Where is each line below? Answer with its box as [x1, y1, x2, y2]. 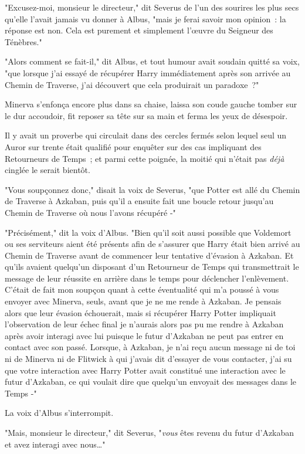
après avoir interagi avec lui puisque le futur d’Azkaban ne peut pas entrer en [5, 329, 284, 341]
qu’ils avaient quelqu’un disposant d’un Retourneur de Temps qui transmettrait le [5, 260, 299, 273]
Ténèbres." [5, 35, 42, 48]
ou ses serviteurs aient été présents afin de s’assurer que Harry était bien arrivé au [5, 238, 300, 250]
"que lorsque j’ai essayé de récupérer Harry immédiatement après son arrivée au [5, 66, 291, 79]
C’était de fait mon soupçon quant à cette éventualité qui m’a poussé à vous [5, 283, 279, 296]
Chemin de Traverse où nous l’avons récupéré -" [5, 206, 176, 218]
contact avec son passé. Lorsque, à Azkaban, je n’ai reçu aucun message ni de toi [5, 341, 296, 353]
